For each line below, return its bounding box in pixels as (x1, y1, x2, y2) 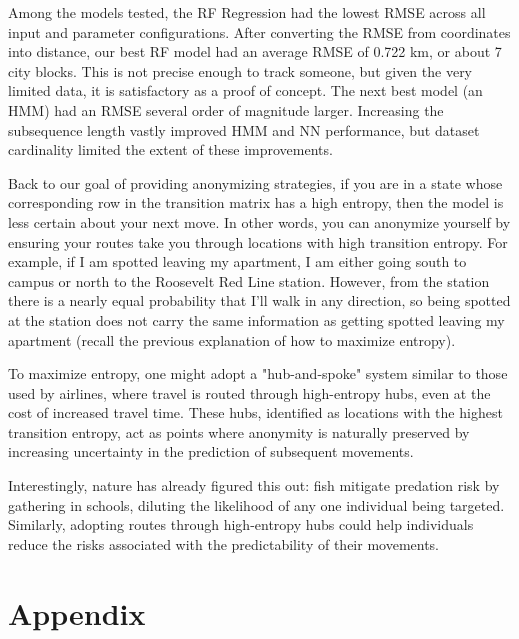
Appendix (8, 592, 146, 633)
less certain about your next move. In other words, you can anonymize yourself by (8, 211, 511, 232)
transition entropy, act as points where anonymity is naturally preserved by (8, 421, 470, 442)
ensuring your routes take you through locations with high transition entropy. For (8, 231, 508, 252)
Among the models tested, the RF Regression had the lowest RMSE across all (8, 2, 486, 22)
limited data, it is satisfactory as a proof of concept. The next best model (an (8, 80, 483, 101)
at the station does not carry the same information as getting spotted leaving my (8, 309, 505, 330)
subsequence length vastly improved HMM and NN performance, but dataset (8, 119, 480, 140)
